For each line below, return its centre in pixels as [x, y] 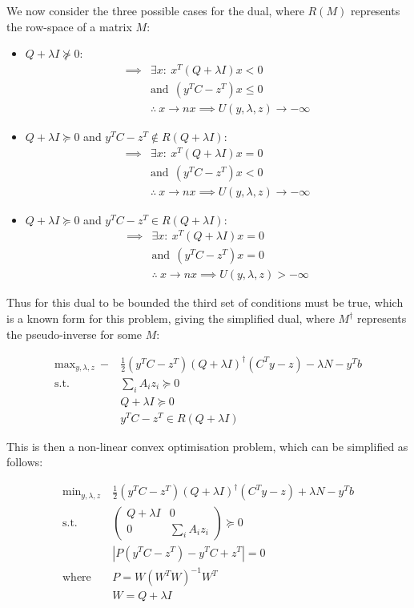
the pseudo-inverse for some [74, 334]
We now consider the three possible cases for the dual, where [155, 10]
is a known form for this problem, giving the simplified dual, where [171, 318]
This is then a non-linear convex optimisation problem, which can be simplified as [207, 446]
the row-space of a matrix [69, 26]
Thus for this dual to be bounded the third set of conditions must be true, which [205, 302]
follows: [25, 462]
